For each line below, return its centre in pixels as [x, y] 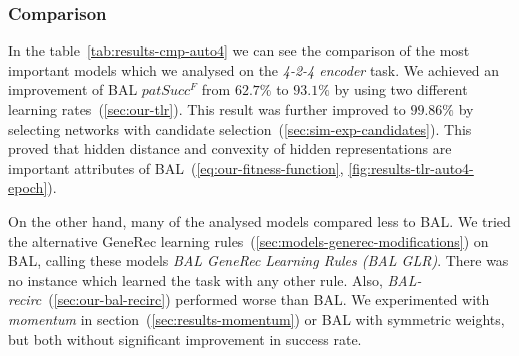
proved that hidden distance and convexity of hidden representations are [230, 148]
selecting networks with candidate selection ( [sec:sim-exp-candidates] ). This [240, 128]
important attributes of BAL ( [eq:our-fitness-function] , [176, 167]
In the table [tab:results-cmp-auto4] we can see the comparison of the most [239, 50]
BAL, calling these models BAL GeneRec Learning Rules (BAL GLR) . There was [258, 260]
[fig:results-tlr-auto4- [411, 167]
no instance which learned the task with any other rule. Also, [195, 279]
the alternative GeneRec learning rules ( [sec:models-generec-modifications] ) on [248, 240]
